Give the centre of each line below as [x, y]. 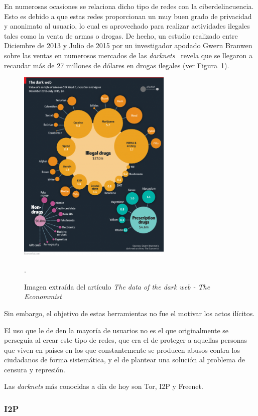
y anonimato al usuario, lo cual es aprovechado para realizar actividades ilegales [127, 26]
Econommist [43, 296]
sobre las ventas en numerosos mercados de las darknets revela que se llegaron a [128, 55]
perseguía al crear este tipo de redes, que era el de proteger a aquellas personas [126, 340]
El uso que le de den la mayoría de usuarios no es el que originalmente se [116, 330]
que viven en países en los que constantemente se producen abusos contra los [122, 350]
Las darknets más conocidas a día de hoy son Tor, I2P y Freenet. [104, 386]
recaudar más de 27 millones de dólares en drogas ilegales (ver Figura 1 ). [117, 65]
